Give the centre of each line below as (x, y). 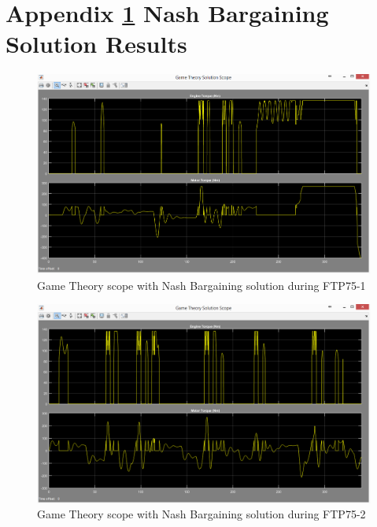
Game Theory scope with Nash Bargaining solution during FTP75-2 (201, 514)
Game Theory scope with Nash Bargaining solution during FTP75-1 (201, 285)
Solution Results (96, 44)
